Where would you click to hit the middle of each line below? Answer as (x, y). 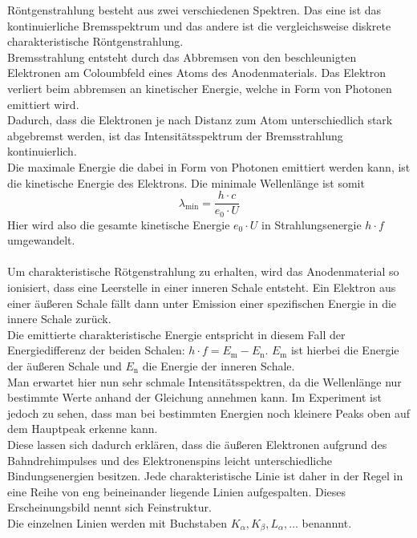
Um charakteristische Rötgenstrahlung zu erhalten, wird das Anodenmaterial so (203, 271)
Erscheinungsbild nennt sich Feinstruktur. (109, 507)
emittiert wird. (43, 104)
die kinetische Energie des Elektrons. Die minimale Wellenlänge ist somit (186, 182)
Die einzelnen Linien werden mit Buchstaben (117, 522)
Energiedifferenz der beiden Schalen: (96, 350)
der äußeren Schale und (65, 365)
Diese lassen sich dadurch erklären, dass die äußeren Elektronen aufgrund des (197, 444)
